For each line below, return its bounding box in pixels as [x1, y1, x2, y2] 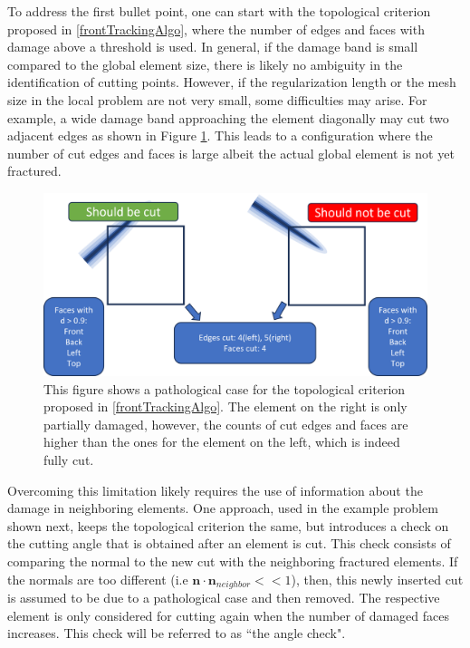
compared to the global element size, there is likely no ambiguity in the [7, 54, 403, 73]
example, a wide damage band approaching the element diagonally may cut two [7, 108, 449, 127]
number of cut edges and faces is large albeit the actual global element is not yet [7, 143, 455, 162]
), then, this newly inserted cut [291, 569, 464, 588]
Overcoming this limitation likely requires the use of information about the [7, 480, 423, 499]
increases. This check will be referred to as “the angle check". [7, 624, 346, 643]
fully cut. [43, 450, 94, 469]
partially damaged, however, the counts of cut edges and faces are [43, 414, 408, 433]
